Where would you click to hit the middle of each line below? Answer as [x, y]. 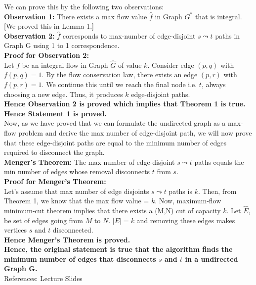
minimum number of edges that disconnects [80, 259]
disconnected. [73, 230]
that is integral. [218, 16]
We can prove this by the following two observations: [84, 6]
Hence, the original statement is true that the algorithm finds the [118, 249]
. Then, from [217, 191]
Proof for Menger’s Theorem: [55, 181]
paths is [180, 191]
